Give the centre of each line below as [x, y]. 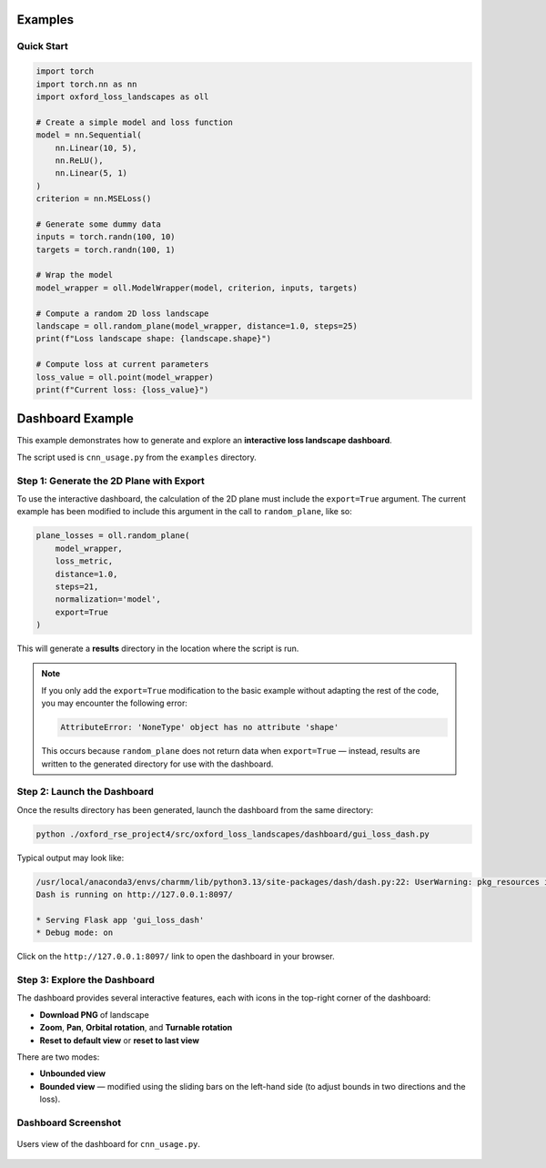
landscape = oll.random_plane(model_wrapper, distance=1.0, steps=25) [197, 326]
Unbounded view [73, 1073]
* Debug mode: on [75, 933]
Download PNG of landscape [94, 1014]
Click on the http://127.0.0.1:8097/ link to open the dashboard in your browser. [176, 957]
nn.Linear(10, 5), [96, 147]
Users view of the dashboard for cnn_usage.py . [108, 1144]
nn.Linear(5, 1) [91, 173]
